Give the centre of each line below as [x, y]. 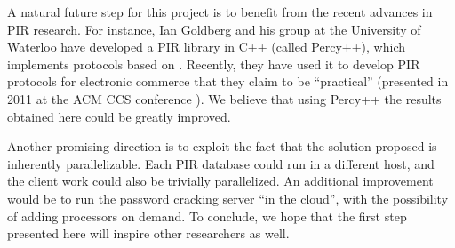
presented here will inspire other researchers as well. [148, 233]
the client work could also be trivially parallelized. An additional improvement [220, 181]
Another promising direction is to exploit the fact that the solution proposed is [222, 146]
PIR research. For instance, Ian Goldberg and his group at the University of [214, 29]
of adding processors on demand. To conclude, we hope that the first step [207, 216]
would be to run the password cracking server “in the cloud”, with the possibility [228, 198]
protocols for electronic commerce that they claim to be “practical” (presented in [228, 81]
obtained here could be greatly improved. [119, 116]
